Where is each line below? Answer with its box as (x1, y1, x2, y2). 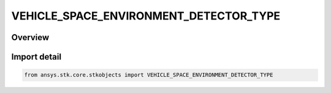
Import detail (11, 52, 61, 62)
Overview (11, 32, 50, 43)
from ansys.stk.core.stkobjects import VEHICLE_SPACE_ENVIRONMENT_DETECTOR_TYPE (24, 72, 273, 78)
